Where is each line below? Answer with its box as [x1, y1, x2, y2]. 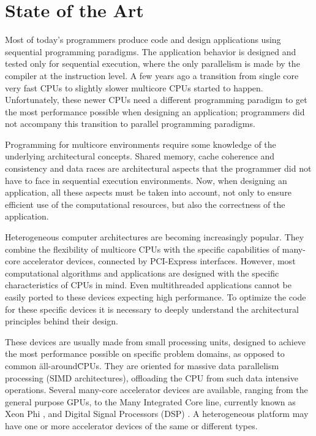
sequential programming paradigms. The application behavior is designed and [5, 45, 296, 58]
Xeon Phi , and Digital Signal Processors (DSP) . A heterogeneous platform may [5, 407, 309, 420]
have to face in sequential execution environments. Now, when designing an [5, 174, 287, 186]
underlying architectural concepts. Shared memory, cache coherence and [5, 150, 275, 163]
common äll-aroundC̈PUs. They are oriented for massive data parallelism [5, 359, 279, 372]
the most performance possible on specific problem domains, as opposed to [5, 347, 285, 360]
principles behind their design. [5, 315, 118, 327]
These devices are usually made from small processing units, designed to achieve [5, 335, 306, 348]
